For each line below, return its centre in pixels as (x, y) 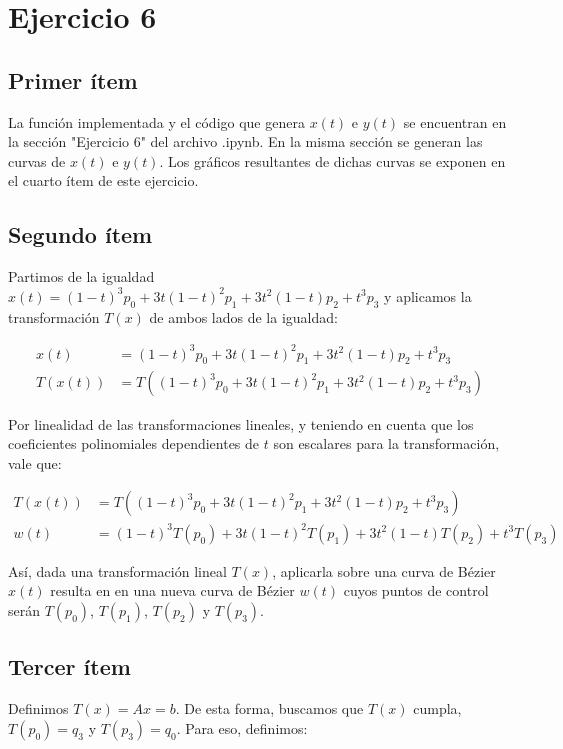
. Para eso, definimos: (242, 727)
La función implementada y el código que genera (156, 121)
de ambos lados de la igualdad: (243, 316)
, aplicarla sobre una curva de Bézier (384, 570)
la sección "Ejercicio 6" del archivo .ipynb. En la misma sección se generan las (245, 141)
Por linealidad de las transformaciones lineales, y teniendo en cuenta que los (241, 423)
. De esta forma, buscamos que (269, 708)
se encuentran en (455, 121)
